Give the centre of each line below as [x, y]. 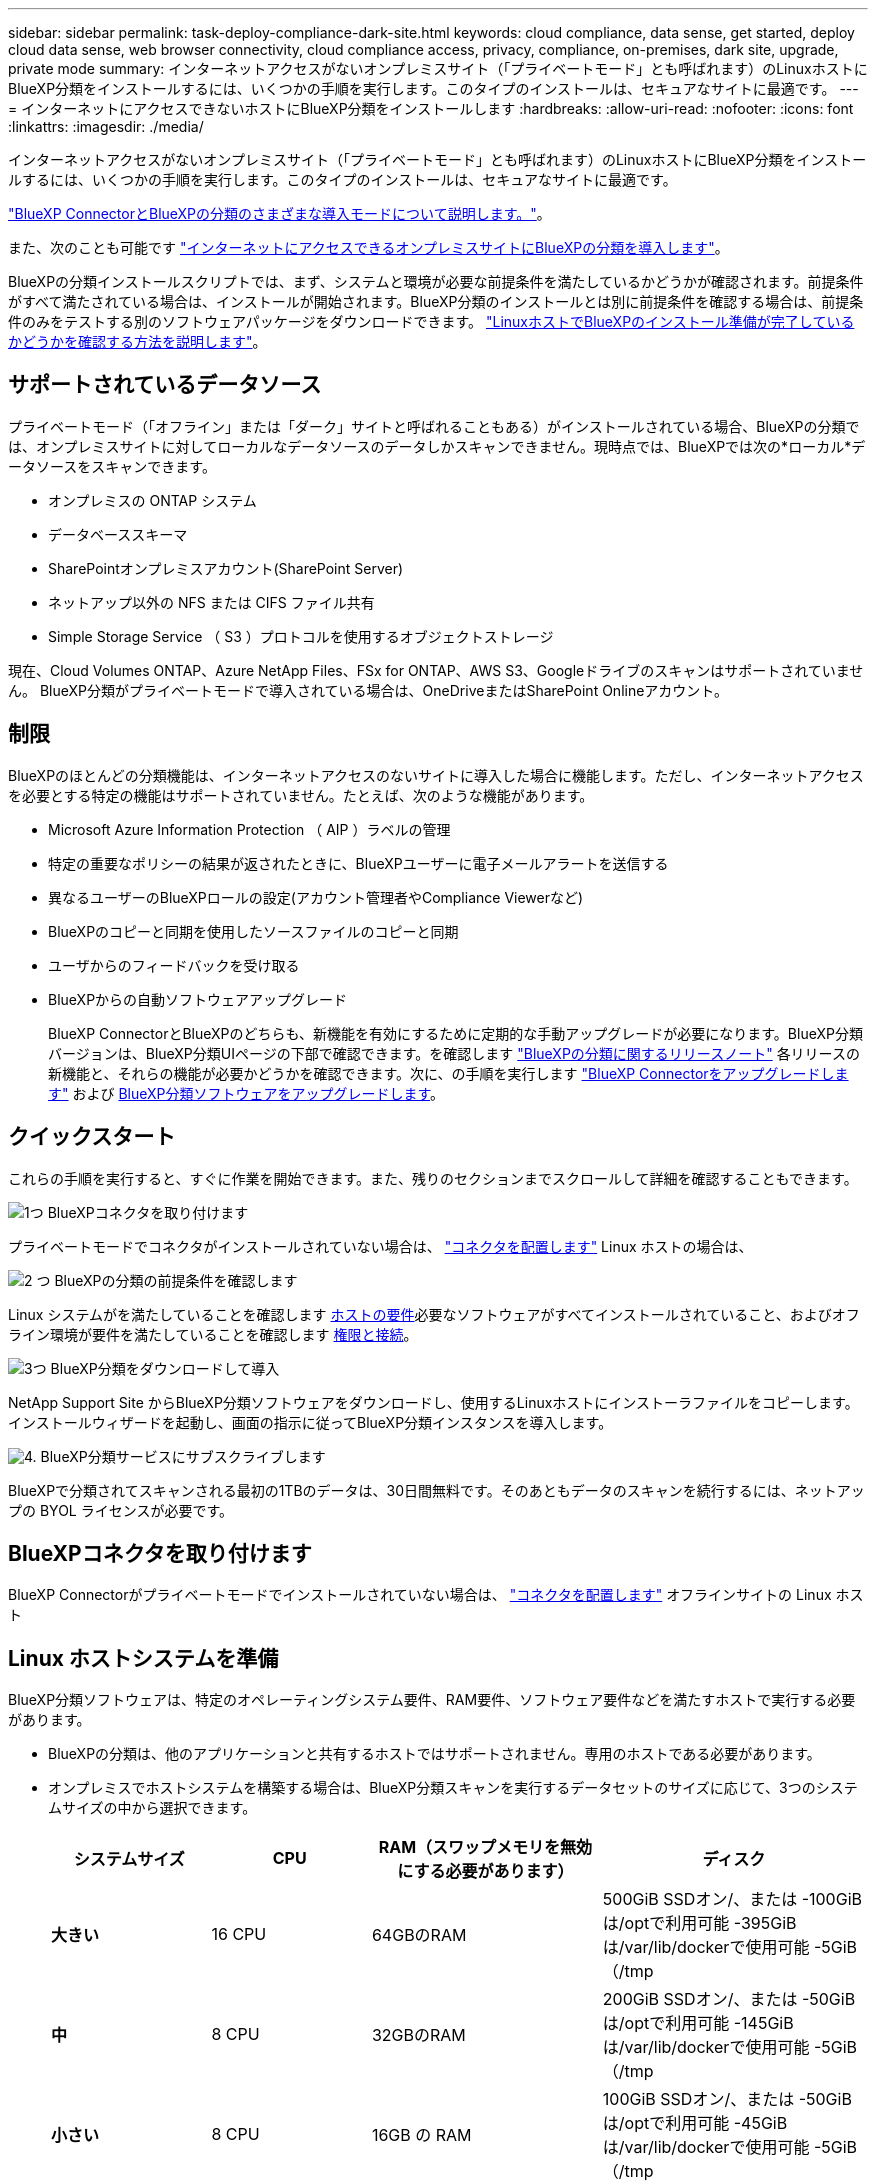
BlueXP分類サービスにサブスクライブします [183, 1456]
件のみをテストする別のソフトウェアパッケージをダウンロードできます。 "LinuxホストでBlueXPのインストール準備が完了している [431, 321]
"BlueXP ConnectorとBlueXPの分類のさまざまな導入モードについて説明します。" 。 [279, 213]
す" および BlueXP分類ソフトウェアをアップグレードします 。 [246, 1093]
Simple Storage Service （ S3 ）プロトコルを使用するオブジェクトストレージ [301, 636]
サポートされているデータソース [165, 385]
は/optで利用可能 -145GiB [698, 2023]
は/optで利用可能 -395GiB [699, 1923]
